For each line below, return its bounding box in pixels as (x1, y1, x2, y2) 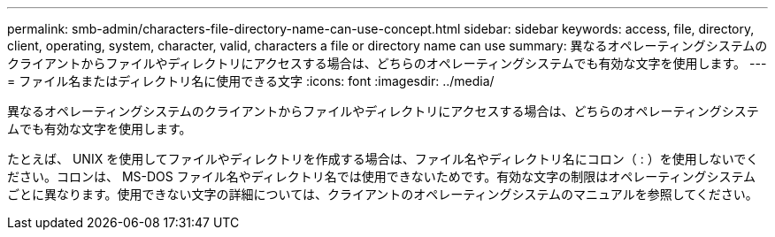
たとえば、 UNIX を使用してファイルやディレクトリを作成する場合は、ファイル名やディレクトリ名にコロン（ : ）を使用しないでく (7, 151, 759, 166)
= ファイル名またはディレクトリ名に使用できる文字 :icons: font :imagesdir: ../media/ (7, 73, 495, 88)
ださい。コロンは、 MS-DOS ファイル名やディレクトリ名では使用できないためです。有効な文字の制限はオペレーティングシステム (7, 169, 756, 184)
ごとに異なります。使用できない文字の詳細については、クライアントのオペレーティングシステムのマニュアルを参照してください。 (7, 187, 758, 202)
